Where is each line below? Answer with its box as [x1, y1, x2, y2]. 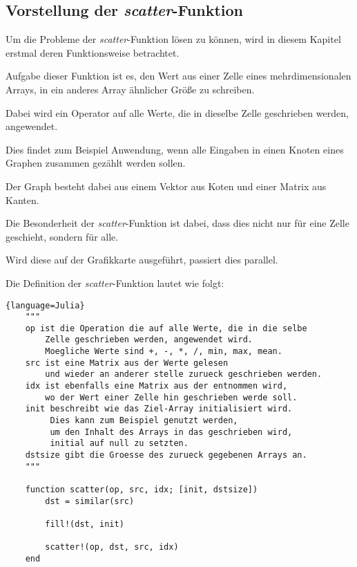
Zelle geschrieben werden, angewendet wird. [45, 335, 253, 345]
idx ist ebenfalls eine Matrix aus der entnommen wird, [25, 381, 288, 391]
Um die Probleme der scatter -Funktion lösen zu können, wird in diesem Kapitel [6, 32, 341, 46]
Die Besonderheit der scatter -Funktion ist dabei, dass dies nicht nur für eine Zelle [6, 216, 349, 230]
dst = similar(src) [45, 496, 135, 506]
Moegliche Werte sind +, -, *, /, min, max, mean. [45, 346, 282, 357]
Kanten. [6, 192, 39, 207]
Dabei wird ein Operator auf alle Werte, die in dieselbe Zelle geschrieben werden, [6, 105, 349, 120]
